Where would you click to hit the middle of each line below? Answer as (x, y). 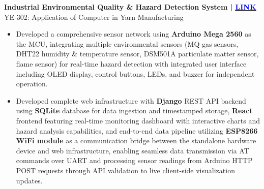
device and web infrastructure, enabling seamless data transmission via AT (133, 150)
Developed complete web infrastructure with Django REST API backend (131, 100)
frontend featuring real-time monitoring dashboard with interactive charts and (138, 120)
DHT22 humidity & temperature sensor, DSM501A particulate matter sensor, (137, 54)
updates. (29, 180)
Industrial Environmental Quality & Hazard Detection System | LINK (130, 7)
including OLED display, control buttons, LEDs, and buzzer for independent (135, 73)
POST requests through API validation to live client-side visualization (125, 170)
